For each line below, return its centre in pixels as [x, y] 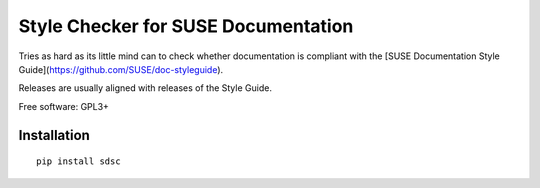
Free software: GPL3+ [64, 106]
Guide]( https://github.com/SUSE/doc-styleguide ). [121, 69]
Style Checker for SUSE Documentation [186, 26]
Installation [54, 135]
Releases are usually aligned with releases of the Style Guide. [145, 88]
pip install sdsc [78, 161]
